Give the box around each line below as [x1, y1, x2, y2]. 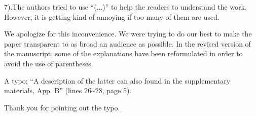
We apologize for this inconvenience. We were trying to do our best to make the [4, 28, 252, 39]
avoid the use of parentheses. [4, 58, 93, 68]
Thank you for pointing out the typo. [4, 102, 120, 112]
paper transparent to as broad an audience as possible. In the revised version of [4, 38, 251, 49]
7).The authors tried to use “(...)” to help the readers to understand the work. [4, 2, 247, 12]
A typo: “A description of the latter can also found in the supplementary [4, 75, 231, 86]
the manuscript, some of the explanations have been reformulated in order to [4, 48, 243, 59]
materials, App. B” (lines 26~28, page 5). [4, 85, 132, 96]
